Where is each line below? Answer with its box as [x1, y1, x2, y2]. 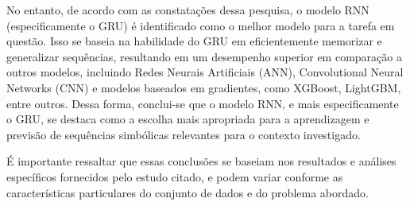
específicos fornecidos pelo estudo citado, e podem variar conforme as [6, 168, 343, 185]
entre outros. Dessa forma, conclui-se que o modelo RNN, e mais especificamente [6, 95, 399, 111]
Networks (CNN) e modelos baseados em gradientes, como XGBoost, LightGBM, [6, 79, 401, 95]
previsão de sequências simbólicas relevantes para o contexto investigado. [6, 126, 361, 142]
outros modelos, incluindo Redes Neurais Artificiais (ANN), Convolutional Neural [6, 64, 404, 80]
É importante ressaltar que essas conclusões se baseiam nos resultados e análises [6, 153, 396, 169]
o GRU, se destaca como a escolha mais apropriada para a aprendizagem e [6, 111, 369, 127]
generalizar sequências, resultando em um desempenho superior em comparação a [6, 48, 402, 64]
